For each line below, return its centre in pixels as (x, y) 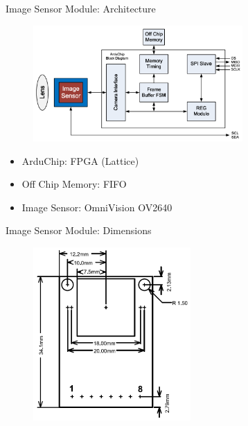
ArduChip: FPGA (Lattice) (80, 160)
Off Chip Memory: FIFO (74, 184)
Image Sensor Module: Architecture (81, 8)
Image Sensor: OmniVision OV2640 (97, 207)
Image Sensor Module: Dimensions (79, 230)
